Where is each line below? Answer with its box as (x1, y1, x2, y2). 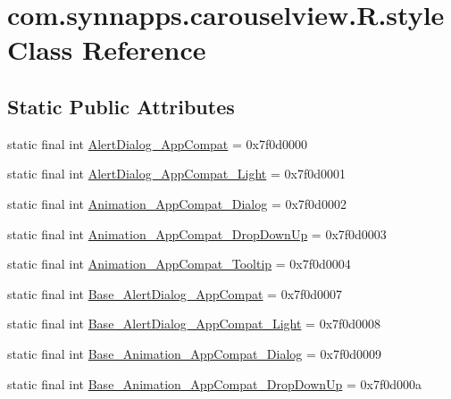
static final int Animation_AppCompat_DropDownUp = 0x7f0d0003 (7, 224, 387, 243)
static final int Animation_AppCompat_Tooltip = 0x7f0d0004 (7, 254, 351, 273)
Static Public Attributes (7, 92, 235, 120)
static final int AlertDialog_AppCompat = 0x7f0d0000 (7, 134, 307, 153)
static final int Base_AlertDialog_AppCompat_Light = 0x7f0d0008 (7, 314, 381, 333)
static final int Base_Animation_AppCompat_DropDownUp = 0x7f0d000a (7, 374, 422, 393)
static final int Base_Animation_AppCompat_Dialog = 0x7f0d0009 (7, 344, 382, 362)
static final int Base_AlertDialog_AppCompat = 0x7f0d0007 (7, 284, 343, 303)
